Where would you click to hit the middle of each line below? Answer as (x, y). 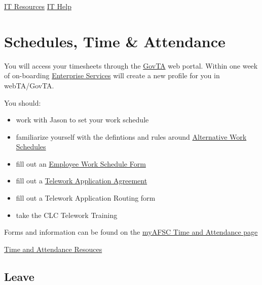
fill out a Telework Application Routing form (86, 198)
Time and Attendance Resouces (53, 249)
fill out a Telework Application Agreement (82, 181)
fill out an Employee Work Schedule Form (81, 163)
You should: (23, 102)
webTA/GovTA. (29, 85)
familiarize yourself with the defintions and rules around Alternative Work (131, 136)
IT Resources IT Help (38, 6)
